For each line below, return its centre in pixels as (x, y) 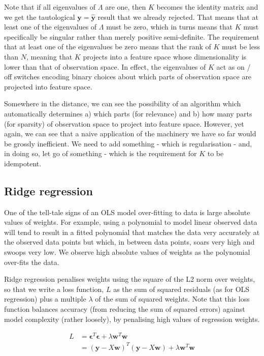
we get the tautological (40, 17)
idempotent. (23, 163)
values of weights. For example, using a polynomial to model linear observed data (131, 222)
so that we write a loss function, (54, 289)
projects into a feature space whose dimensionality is (165, 56)
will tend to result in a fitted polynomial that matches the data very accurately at (132, 232)
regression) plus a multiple (45, 299)
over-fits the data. (32, 262)
